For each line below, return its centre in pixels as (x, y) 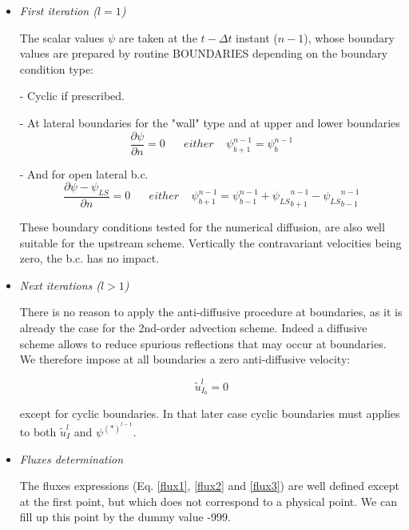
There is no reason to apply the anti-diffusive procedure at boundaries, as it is (211, 312)
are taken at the (158, 37)
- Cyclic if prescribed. (72, 96)
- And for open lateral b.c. (84, 173)
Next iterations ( (60, 285)
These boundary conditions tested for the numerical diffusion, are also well (202, 227)
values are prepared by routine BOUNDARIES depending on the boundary (204, 53)
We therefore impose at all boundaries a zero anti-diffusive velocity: (185, 359)
